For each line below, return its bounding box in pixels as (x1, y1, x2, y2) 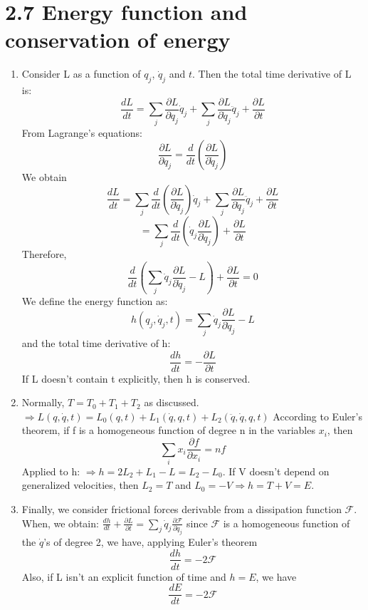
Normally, (21, 395, 65, 410)
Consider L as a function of (21, 66, 141, 81)
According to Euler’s (273, 408, 362, 423)
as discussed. (144, 395, 199, 410)
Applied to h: (21, 463, 80, 478)
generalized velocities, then (21, 477, 139, 492)
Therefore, (21, 247, 67, 262)
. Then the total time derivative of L (191, 66, 352, 81)
